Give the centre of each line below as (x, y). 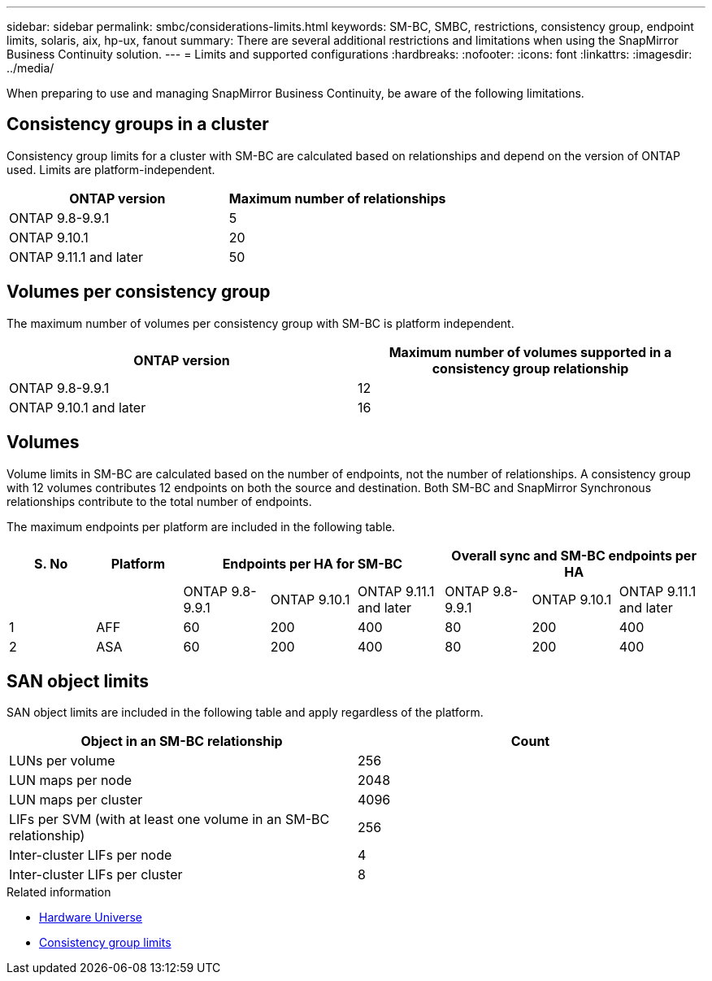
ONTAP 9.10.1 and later (78, 407)
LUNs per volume (62, 761)
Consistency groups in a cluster (138, 124)
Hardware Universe (91, 918)
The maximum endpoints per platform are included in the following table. (201, 526)
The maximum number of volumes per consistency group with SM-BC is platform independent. (260, 323)
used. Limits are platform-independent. (111, 169)
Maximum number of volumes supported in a (530, 352)
